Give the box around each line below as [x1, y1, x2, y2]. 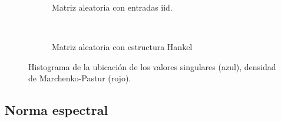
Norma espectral [5, 101, 108, 119]
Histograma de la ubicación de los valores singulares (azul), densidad [28, 60, 276, 72]
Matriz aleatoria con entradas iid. [52, 1, 173, 13]
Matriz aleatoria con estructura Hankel [52, 41, 193, 53]
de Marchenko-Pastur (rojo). [28, 72, 131, 84]
